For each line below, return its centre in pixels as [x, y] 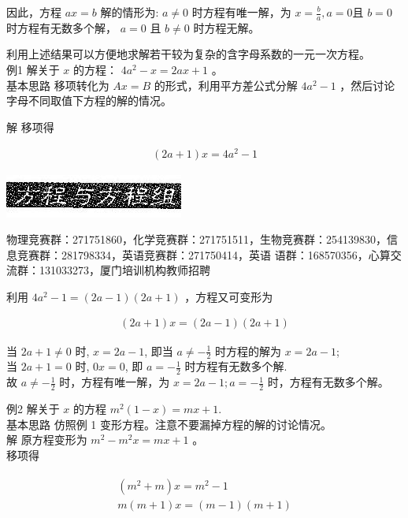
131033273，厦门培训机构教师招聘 [124, 270]
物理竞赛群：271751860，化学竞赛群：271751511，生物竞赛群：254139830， [197, 239]
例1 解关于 [33, 70]
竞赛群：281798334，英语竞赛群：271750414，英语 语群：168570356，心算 [204, 254]
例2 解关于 [33, 408]
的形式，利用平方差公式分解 [226, 85]
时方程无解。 [226, 27]
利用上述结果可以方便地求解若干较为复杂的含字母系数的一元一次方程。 [188, 54]
